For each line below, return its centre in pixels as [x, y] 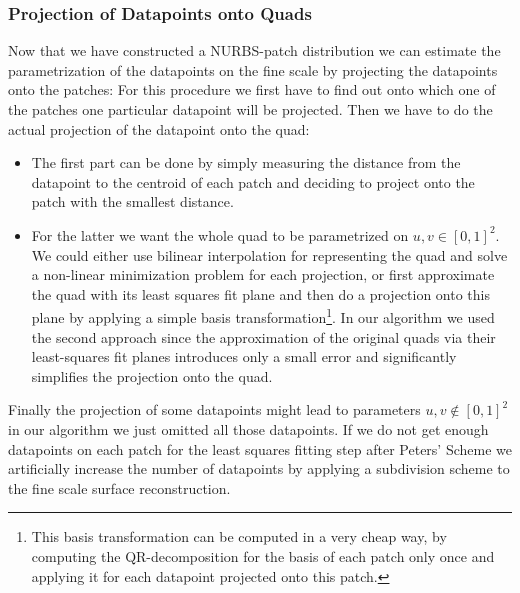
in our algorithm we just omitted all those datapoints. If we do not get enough [248, 428]
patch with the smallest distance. [132, 201]
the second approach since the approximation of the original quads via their [263, 336]
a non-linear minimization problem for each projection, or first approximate [263, 274]
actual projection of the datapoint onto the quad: [159, 128]
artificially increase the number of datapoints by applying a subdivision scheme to [259, 468]
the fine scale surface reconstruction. [119, 487]
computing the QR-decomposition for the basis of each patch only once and [263, 555]
